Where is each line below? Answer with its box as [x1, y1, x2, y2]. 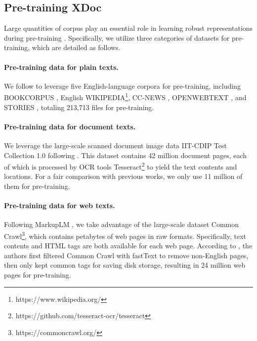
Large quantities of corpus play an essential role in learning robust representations [4, 23, 253, 33]
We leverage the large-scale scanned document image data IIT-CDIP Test [4, 140, 227, 151]
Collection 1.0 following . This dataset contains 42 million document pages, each [4, 150, 247, 160]
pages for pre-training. [4, 270, 71, 280]
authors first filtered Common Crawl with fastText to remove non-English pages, [4, 250, 249, 260]
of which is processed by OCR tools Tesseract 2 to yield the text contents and [4, 160, 237, 171]
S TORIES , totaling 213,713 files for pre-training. [4, 102, 154, 112]
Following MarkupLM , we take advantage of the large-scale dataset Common [4, 219, 239, 229]
